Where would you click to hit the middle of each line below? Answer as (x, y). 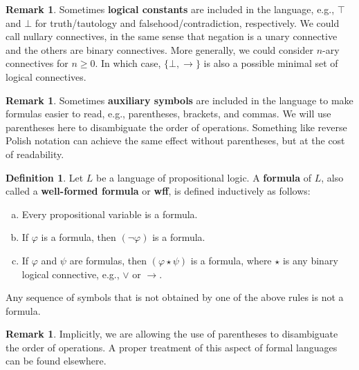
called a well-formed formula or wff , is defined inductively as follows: (158, 191)
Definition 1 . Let (45, 177)
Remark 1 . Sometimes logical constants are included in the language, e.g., (170, 9)
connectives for (37, 63)
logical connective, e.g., (71, 274)
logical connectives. (46, 76)
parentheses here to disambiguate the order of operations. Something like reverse (176, 127)
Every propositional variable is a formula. (110, 214)
